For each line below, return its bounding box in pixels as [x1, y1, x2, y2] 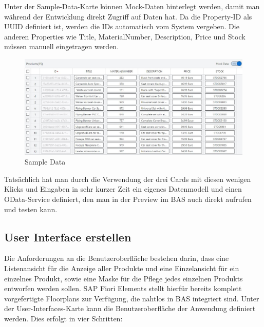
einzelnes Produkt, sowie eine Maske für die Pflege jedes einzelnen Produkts [4, 273, 243, 283]
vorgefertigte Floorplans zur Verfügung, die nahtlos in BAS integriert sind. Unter [4, 293, 259, 303]
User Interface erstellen [4, 229, 131, 244]
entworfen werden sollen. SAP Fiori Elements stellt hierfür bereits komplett [4, 283, 242, 294]
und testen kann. [4, 203, 58, 214]
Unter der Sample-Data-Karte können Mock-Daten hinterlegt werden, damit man [4, 1, 260, 11]
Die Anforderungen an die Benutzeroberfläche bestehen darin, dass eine [4, 253, 229, 263]
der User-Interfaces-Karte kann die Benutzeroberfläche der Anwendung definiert [4, 303, 256, 314]
